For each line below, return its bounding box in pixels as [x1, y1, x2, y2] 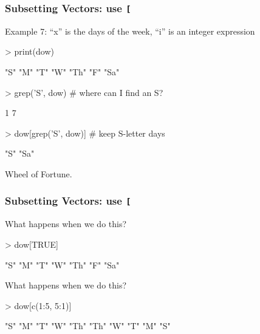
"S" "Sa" [5, 147, 35, 160]
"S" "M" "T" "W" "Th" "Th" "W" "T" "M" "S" [5, 319, 171, 332]
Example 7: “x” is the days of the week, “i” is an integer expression [5, 24, 255, 37]
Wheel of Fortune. [5, 167, 72, 180]
